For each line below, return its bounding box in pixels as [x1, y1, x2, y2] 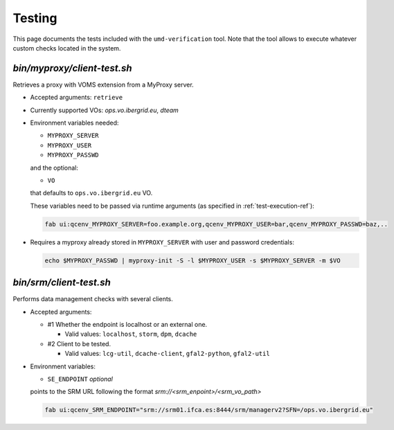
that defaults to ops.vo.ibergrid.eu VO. [30, 189, 153, 197]
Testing [12, 10, 57, 26]
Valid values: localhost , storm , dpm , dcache [64, 330, 197, 339]
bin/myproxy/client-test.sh [12, 62, 132, 74]
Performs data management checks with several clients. [12, 295, 173, 303]
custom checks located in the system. [12, 44, 121, 52]
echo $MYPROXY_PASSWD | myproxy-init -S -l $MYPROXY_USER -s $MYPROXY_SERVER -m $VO [44, 256, 341, 265]
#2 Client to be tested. [47, 339, 111, 348]
